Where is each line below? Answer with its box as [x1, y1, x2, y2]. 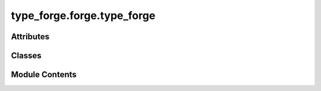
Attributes [11, 32, 50, 42]
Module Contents [11, 70, 77, 80]
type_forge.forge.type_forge [11, 9, 156, 22]
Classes [11, 51, 42, 61]
